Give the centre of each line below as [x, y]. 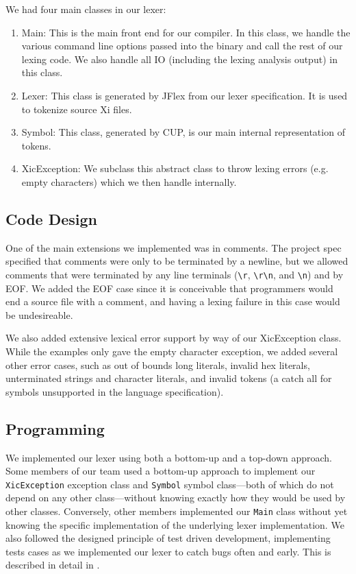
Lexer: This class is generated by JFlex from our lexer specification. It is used [185, 95]
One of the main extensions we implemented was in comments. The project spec [174, 247]
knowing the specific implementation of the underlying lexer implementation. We [175, 524]
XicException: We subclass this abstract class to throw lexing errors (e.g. [175, 168]
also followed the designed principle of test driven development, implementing [168, 538]
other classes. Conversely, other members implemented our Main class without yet [177, 511]
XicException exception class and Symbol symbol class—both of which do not [170, 484]
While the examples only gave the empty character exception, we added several [172, 351]
